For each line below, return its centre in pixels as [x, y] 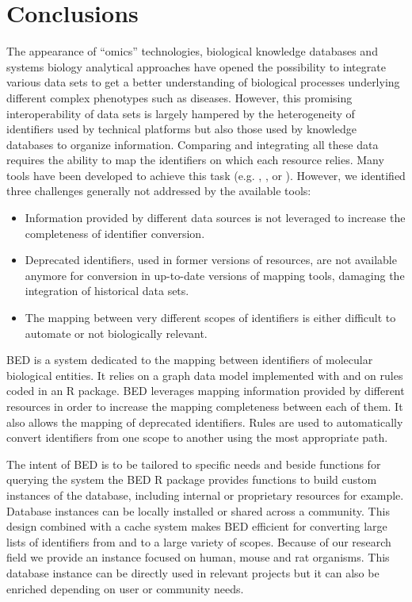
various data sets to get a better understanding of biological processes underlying [203, 82]
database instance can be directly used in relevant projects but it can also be [193, 572]
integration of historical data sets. [107, 291]
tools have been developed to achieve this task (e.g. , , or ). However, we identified [206, 175]
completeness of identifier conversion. [115, 233]
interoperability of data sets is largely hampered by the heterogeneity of [181, 113]
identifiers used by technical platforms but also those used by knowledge [181, 129]
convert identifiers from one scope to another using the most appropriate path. [197, 437]
